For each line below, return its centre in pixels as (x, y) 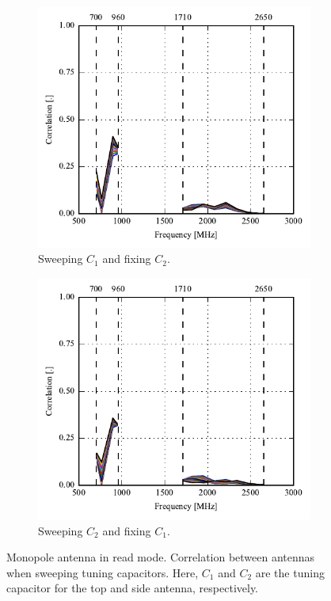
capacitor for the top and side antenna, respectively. (133, 588)
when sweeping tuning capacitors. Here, (103, 572)
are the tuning (290, 572)
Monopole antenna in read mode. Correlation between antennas (161, 557)
